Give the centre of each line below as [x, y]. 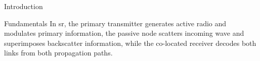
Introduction [24, 6]
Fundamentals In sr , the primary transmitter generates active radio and [115, 23]
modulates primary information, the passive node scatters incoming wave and [124, 33]
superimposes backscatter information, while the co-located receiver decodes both [130, 43]
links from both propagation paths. [58, 53]
